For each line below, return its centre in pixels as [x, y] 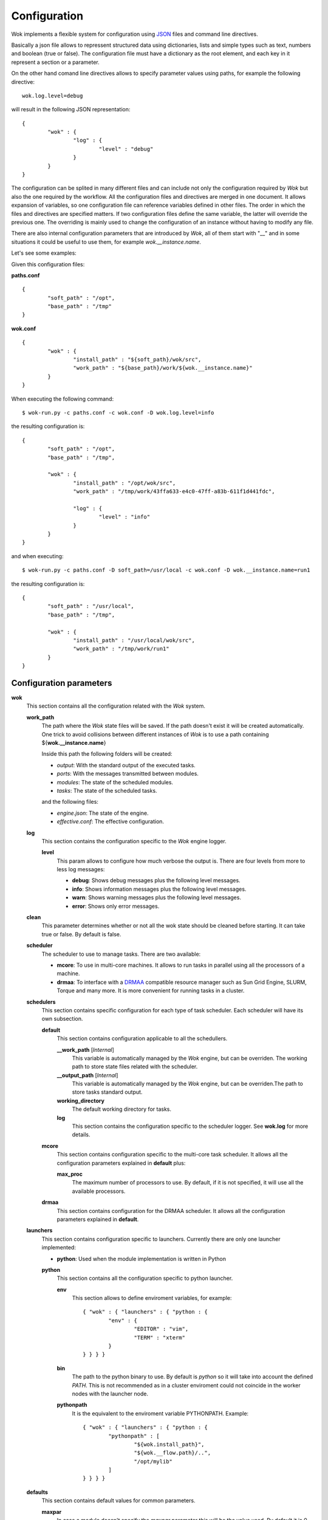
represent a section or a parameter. [55, 62]
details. [81, 1135]
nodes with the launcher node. [110, 1394]
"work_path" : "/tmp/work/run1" [121, 649]
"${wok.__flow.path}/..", [173, 1453]
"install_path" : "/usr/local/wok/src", [134, 640]
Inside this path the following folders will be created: [107, 754]
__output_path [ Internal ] [87, 1075]
